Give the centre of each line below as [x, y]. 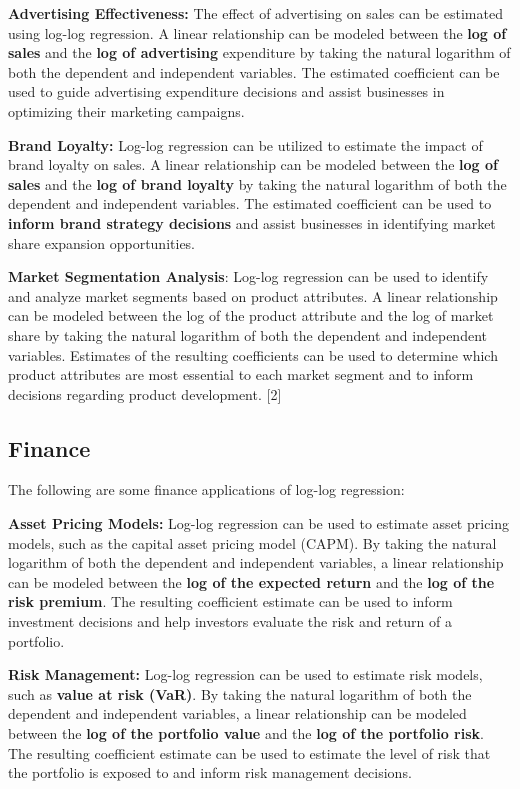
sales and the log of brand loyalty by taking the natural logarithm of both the [257, 183]
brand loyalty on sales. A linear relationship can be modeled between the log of [253, 164]
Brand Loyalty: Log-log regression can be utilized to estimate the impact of [245, 144]
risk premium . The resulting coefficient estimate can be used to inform [230, 601]
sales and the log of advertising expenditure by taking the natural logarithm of [259, 52]
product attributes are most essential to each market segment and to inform [241, 374]
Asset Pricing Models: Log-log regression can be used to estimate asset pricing [259, 523]
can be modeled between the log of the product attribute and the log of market [251, 315]
